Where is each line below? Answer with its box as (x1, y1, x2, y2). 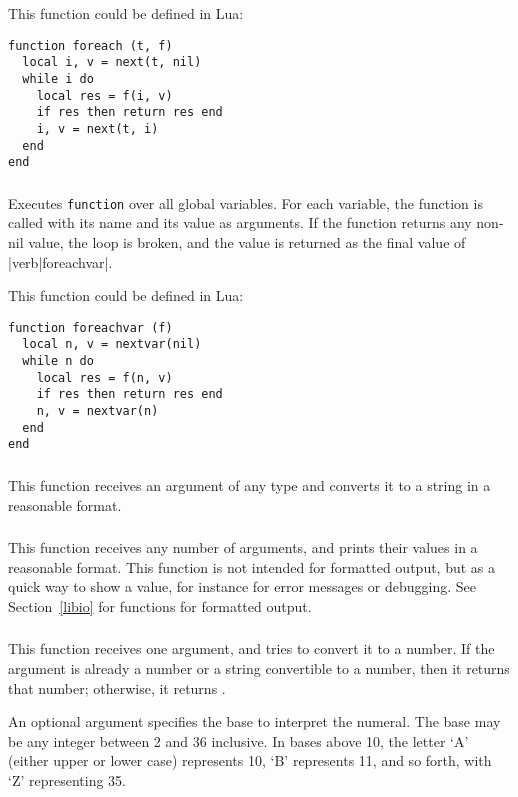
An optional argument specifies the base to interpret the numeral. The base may (8, 711, 501, 732)
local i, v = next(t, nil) (22, 55, 202, 70)
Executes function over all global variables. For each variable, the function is (8, 192, 483, 213)
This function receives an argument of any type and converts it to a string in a (8, 474, 491, 495)
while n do (22, 354, 94, 369)
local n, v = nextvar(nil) (22, 337, 202, 352)
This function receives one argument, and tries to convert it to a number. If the (8, 638, 495, 659)
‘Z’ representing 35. (8, 769, 126, 790)
